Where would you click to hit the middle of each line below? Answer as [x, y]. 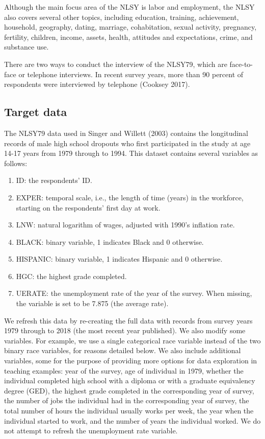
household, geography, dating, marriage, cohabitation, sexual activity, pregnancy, [130, 27]
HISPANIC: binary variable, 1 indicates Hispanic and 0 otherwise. [119, 259]
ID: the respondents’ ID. [54, 180]
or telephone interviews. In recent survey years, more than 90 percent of [131, 74]
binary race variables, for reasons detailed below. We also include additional [123, 350]
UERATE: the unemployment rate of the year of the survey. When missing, [134, 293]
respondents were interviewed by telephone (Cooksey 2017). [97, 84]
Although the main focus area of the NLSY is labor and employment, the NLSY [129, 7]
